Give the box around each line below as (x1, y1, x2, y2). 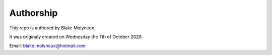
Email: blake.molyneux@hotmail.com (9, 43, 86, 49)
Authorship (9, 7, 58, 18)
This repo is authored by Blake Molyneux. (9, 25, 96, 31)
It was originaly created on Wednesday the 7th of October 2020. (9, 34, 143, 40)
